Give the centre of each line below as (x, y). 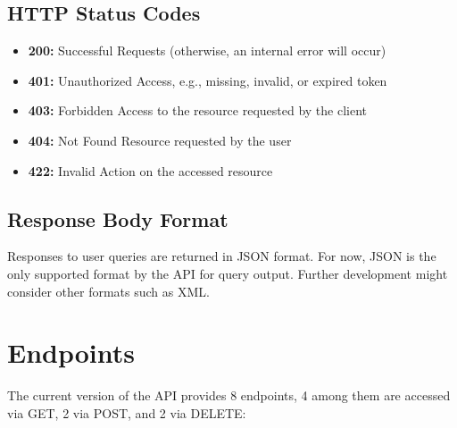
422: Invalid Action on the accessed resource (150, 170)
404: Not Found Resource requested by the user (160, 140)
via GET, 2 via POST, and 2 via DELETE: (127, 412)
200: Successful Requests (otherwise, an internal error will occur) (207, 50)
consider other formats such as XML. (108, 291)
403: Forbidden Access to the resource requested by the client (198, 110)
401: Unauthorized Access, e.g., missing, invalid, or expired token (208, 80)
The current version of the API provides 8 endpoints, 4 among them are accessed (229, 395)
